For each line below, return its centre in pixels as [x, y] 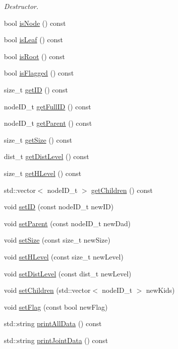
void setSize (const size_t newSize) [57, 240]
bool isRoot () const [34, 56]
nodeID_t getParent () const [48, 123]
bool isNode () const [35, 23]
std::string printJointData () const [56, 340]
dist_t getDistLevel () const [47, 156]
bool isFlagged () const [39, 73]
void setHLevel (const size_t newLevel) [64, 256]
